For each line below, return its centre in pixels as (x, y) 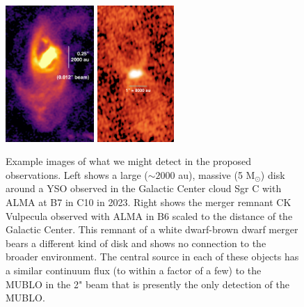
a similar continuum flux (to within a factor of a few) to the (134, 270)
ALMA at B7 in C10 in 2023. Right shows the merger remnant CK (149, 202)
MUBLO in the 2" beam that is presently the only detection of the (147, 284)
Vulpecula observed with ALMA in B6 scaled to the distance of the (149, 215)
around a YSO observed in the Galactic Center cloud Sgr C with (144, 188)
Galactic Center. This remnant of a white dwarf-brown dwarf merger (152, 229)
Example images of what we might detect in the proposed (129, 161)
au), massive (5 (210, 174)
